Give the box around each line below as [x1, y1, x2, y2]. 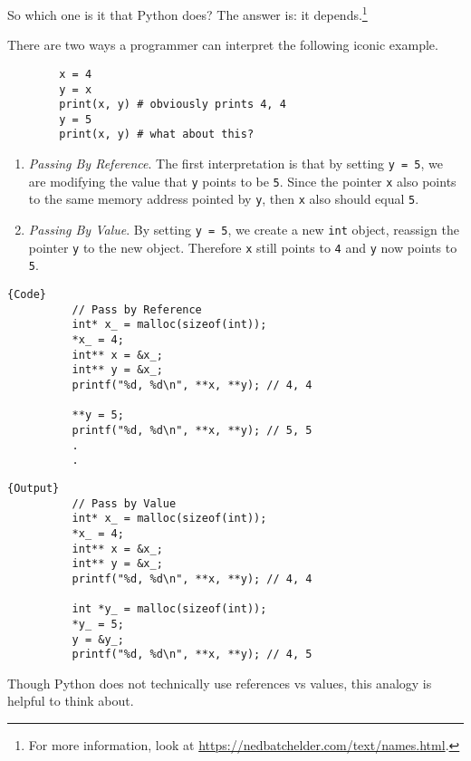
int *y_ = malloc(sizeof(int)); [72, 602, 267, 616]
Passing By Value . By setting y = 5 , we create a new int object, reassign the [28, 220, 459, 239]
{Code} [7, 288, 46, 302]
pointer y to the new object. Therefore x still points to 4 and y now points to [28, 237, 457, 256]
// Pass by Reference [72, 303, 202, 316]
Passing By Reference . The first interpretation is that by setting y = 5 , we [28, 154, 444, 173]
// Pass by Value [72, 496, 177, 510]
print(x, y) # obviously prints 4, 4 [59, 98, 286, 111]
